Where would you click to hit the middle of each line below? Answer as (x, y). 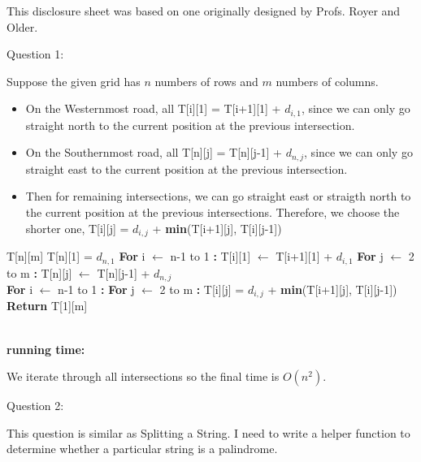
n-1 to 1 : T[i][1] (210, 256)
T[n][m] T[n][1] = (50, 256)
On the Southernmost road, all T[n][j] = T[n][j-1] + (154, 152)
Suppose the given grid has (74, 81)
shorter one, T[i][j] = (77, 228)
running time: (46, 349)
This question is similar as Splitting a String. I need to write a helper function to (208, 432)
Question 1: (35, 54)
